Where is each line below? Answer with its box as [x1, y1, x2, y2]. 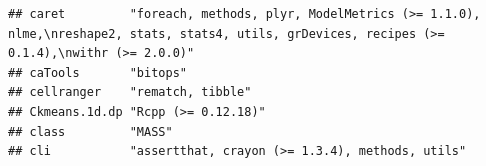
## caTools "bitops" [8, 65, 187, 80]
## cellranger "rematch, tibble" [8, 85, 252, 100]
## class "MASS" [8, 124, 173, 139]
